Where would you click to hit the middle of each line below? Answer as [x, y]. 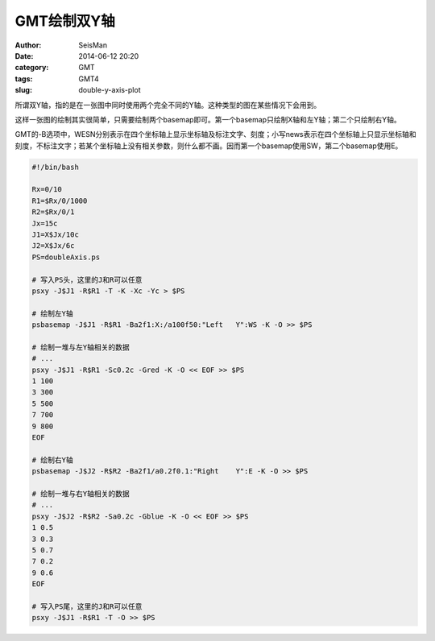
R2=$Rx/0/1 [53, 212]
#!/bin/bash [56, 167]
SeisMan [93, 45]
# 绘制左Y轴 [52, 313]
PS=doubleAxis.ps [66, 257]
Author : [28, 45]
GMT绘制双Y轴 [65, 21]
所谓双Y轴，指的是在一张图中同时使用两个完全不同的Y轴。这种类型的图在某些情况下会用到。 [168, 105]
